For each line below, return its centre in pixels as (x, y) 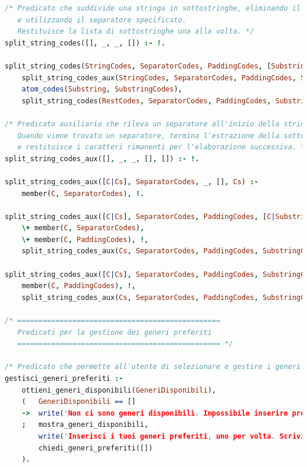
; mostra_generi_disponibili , (85, 425)
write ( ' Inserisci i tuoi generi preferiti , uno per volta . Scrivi (172, 436)
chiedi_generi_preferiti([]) (96, 448)
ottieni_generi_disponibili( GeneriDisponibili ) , (119, 390)
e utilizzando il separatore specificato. (102, 20)
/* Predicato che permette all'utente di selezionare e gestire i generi (153, 367)
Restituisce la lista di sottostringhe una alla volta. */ (136, 32)
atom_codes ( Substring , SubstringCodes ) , (102, 89)
